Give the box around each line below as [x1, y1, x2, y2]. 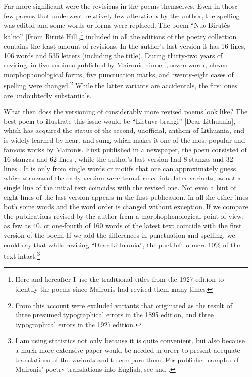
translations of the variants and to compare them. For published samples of [15, 354, 239, 364]
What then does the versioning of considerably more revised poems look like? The [4, 106, 248, 116]
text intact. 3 [4, 249, 40, 261]
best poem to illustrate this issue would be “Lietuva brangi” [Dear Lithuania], [4, 115, 236, 126]
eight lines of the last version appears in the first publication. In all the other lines [4, 192, 248, 202]
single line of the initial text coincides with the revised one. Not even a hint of [4, 182, 236, 192]
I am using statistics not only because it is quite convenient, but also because [15, 335, 245, 345]
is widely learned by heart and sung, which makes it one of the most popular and [4, 135, 245, 145]
